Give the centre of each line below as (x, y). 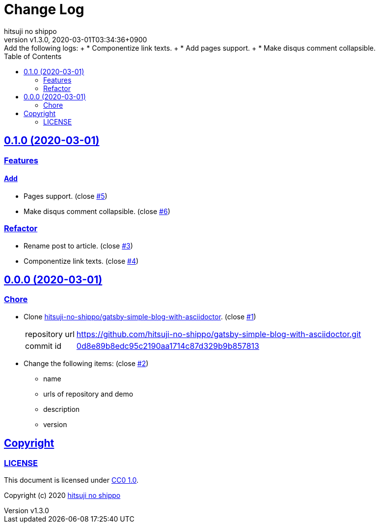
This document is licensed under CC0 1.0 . (71, 480)
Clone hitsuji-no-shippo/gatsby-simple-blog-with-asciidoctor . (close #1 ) (140, 316)
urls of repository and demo (88, 394)
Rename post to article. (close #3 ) (78, 246)
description (62, 409)
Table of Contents (33, 56)
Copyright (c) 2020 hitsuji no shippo (62, 495)
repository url (50, 334)
